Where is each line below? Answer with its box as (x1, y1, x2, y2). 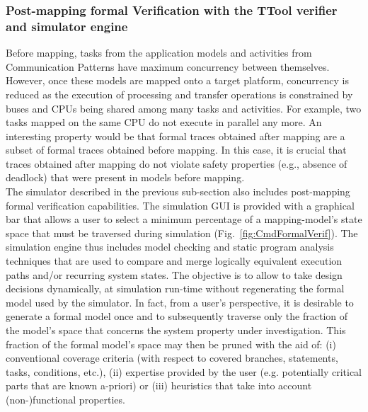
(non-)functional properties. (6, 391, 125, 406)
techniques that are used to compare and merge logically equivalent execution (6, 253, 343, 268)
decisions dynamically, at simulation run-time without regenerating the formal (6, 281, 345, 296)
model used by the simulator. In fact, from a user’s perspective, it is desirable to (6, 294, 354, 309)
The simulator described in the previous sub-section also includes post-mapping (6, 184, 350, 199)
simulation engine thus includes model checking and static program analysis (6, 239, 334, 254)
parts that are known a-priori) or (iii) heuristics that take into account (6, 378, 312, 393)
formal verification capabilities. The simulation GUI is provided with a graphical (6, 198, 355, 212)
